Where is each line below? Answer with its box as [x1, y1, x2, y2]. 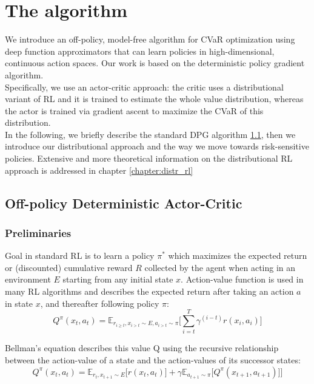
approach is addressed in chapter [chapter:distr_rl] [5, 163, 193, 176]
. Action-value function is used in [181, 273, 304, 286]
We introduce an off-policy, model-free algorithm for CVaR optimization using [5, 33, 295, 46]
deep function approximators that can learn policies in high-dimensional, [5, 44, 275, 57]
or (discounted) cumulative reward [5, 261, 133, 273]
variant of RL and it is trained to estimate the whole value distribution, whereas [5, 92, 304, 105]
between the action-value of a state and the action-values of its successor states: [5, 353, 301, 366]
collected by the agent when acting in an [144, 261, 296, 273]
